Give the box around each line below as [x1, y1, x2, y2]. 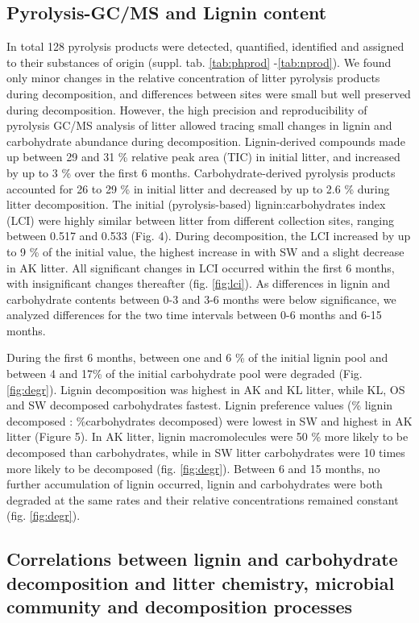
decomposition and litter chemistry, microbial [6, 570, 395, 595]
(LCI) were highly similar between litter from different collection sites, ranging [6, 211, 394, 228]
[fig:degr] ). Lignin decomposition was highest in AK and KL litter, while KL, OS [6, 380, 405, 397]
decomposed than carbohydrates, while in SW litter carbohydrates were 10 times [6, 444, 405, 461]
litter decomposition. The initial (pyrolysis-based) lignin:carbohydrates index [6, 196, 386, 213]
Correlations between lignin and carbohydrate [6, 546, 398, 571]
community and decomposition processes [6, 594, 353, 619]
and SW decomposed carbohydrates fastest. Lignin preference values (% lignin [6, 397, 393, 413]
